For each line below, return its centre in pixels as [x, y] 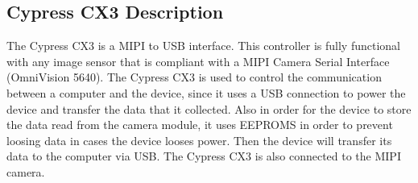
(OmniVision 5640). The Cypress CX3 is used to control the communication [194, 77]
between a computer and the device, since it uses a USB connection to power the [206, 92]
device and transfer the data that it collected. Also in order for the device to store [209, 108]
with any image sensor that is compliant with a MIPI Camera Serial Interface [198, 61]
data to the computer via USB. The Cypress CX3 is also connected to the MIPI [204, 156]
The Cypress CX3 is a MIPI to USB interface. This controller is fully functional [203, 46]
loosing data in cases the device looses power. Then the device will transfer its [199, 140]
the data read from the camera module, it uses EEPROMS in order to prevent [200, 125]
